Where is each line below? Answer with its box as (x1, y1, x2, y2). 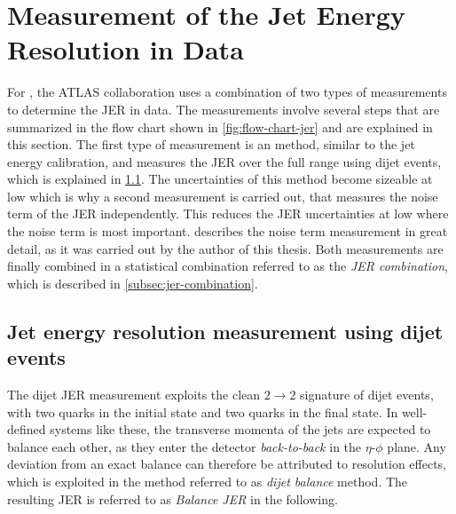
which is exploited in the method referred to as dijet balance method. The (7, 472, 408, 490)
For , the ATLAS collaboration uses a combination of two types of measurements (7, 83, 447, 101)
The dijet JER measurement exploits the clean (7, 385, 261, 404)
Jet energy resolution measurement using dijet (7, 317, 444, 344)
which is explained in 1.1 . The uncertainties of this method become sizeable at (7, 170, 433, 188)
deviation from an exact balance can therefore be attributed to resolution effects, (7, 455, 447, 473)
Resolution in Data (7, 31, 244, 67)
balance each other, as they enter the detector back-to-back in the (7, 437, 362, 455)
